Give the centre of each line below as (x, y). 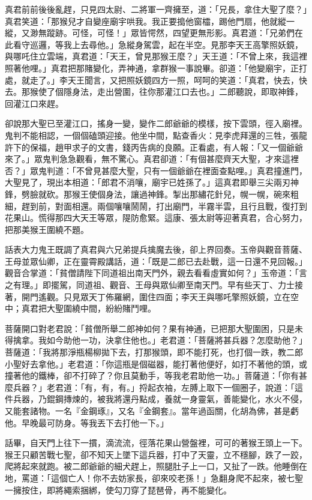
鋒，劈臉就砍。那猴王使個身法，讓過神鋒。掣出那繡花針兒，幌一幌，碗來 (148, 194)
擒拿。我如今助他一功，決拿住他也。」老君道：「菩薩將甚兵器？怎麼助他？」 (160, 340)
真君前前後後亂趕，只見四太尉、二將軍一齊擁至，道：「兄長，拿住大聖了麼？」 (156, 9)
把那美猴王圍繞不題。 (47, 229)
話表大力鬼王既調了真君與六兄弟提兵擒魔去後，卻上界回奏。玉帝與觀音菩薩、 (156, 249)
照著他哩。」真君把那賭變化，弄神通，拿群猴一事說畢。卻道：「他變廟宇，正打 (156, 68)
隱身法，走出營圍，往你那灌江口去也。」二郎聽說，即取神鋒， (183, 92)
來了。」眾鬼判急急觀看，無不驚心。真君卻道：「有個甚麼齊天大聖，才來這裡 (152, 159)
